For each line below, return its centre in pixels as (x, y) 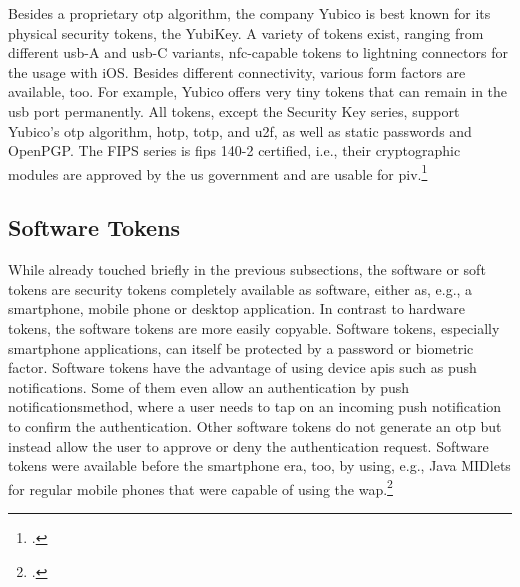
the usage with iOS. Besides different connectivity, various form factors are (237, 71)
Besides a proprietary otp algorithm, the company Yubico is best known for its (249, 13)
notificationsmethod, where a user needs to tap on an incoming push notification (255, 406)
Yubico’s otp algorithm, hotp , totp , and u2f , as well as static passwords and (240, 130)
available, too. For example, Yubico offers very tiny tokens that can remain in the (258, 91)
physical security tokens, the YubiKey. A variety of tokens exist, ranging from (246, 32)
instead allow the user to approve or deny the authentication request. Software (248, 445)
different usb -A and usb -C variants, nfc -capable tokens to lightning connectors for (258, 52)
